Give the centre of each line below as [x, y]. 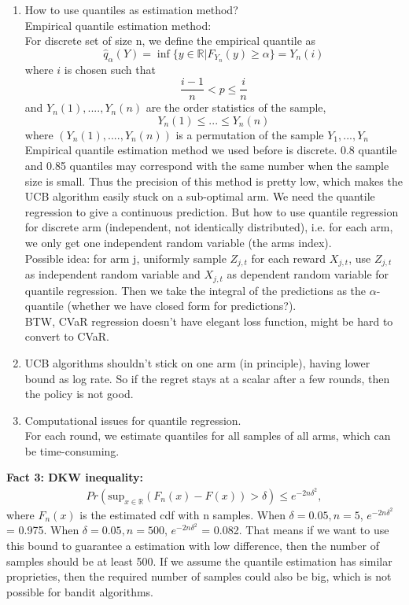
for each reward [289, 258]
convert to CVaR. [67, 336]
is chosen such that [110, 69]
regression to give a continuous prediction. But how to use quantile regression [212, 211]
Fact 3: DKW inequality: [75, 477]
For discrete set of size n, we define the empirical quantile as [170, 41]
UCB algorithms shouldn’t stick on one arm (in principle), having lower [197, 362]
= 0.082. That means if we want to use [295, 530]
